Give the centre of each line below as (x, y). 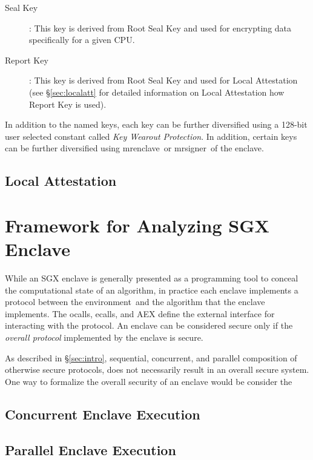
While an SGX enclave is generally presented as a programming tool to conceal (152, 278)
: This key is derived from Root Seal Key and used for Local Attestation (163, 80)
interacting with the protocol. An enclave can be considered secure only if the (149, 325)
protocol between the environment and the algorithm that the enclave (135, 302)
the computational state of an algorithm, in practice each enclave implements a (152, 290)
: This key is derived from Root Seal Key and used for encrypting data (160, 28)
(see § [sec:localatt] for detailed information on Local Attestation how (157, 92)
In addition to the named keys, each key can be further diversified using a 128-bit (156, 124)
